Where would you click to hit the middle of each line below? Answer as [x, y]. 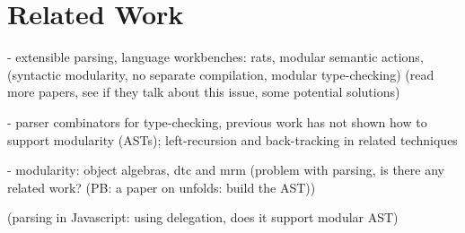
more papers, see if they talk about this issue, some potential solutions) [204, 92]
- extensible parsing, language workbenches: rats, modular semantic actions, [215, 57]
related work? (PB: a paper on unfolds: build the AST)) [162, 187]
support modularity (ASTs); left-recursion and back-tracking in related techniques [232, 139]
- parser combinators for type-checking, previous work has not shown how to [217, 121]
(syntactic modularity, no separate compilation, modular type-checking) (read [221, 74]
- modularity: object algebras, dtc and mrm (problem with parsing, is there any [226, 170]
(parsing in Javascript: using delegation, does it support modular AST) [203, 217]
